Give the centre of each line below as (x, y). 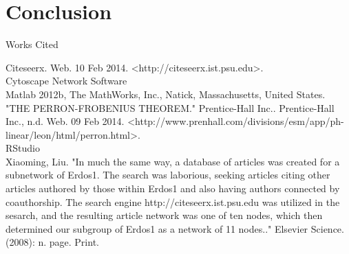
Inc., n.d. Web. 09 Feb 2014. (65, 121)
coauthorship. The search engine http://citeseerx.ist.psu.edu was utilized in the (173, 201)
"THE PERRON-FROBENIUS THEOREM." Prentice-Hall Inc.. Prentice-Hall (170, 107)
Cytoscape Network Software (66, 81)
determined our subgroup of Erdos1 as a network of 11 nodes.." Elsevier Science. (175, 228)
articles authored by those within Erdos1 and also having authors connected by (173, 188)
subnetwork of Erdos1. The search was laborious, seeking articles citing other (168, 175)
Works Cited (32, 44)
